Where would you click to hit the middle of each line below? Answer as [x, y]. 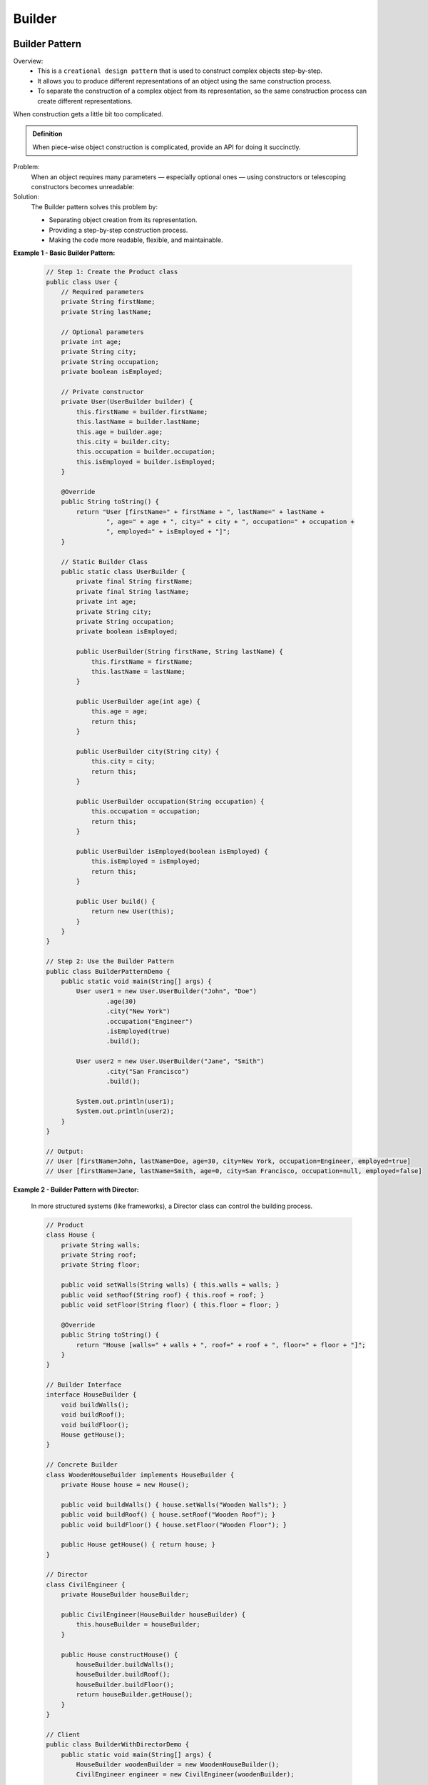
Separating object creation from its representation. [123, 220]
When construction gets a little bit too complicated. [88, 114]
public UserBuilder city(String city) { [148, 752]
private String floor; [101, 1265]
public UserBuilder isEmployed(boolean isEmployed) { [172, 851]
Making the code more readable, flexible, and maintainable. [136, 240]
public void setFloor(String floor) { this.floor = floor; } [170, 1304]
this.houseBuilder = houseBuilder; [138, 1625]
